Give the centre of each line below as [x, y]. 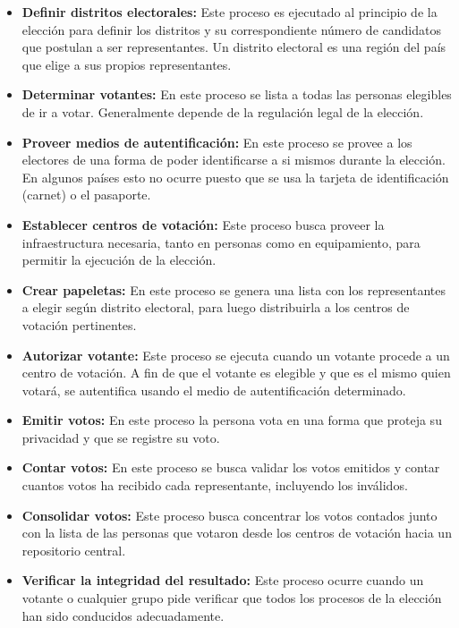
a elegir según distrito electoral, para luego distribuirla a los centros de [216, 307]
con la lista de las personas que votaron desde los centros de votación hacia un [237, 533]
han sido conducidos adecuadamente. [123, 615]
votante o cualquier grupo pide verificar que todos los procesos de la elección [232, 598]
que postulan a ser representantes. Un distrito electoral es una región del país [234, 47]
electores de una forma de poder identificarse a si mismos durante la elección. [234, 160]
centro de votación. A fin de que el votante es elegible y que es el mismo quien [236, 373]
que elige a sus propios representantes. [127, 64]
